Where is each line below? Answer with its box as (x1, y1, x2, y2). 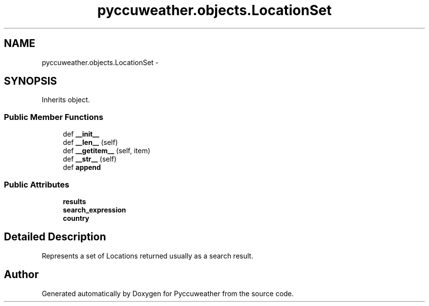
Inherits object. (42, 95, 90, 104)
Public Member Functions (4, 112, 103, 122)
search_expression (63, 205, 126, 214)
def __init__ (63, 130, 99, 139)
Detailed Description (4, 231, 106, 243)
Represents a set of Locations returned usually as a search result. (42, 251, 254, 260)
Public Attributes (4, 179, 70, 189)
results (63, 197, 86, 206)
